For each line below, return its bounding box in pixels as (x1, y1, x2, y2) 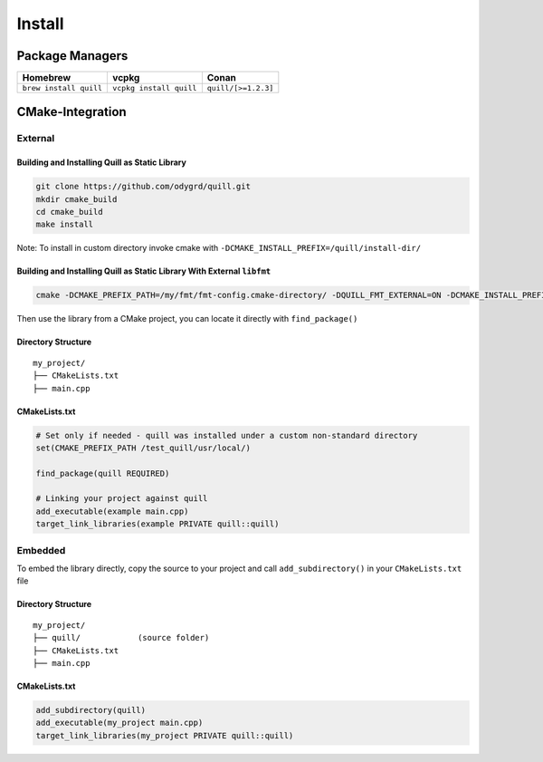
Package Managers (16, 48, 129, 63)
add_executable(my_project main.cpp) (35, 718, 204, 728)
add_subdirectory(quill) (35, 705, 147, 715)
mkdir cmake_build (35, 194, 118, 204)
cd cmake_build (35, 207, 103, 217)
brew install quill (22, 83, 103, 93)
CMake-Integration (16, 104, 127, 120)
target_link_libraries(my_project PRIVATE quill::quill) (35, 730, 294, 740)
